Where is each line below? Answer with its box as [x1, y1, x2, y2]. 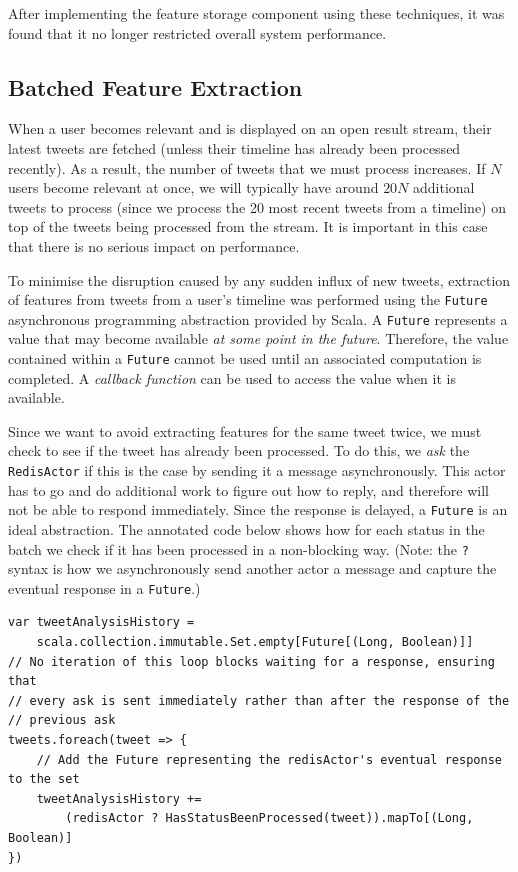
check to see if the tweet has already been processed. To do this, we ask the [8, 440, 470, 461]
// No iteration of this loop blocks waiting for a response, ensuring [8, 654, 495, 669]
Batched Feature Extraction [8, 71, 303, 102]
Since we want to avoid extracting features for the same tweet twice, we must [8, 420, 482, 441]
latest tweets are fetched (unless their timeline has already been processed [8, 137, 461, 158]
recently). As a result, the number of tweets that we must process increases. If [8, 157, 486, 178]
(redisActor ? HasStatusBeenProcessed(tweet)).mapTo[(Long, [65, 811, 474, 826]
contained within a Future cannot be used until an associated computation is [8, 348, 482, 369]
